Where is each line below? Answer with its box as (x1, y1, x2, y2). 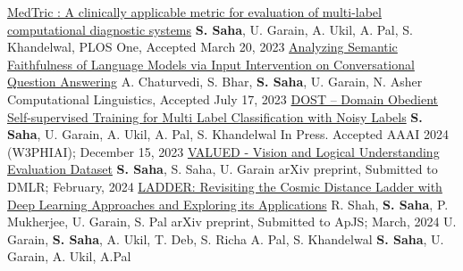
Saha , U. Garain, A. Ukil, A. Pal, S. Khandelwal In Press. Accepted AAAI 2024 (7, 125, 449, 144)
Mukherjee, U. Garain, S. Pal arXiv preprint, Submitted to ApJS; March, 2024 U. (7, 212, 457, 231)
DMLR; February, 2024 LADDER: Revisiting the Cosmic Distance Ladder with (7, 177, 442, 195)
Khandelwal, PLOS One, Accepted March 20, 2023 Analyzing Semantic (7, 37, 398, 56)
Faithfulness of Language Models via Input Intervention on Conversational (7, 54, 415, 73)
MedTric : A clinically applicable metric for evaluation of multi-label (7, 3, 382, 21)
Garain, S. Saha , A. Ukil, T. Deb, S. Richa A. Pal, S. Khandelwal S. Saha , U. (7, 229, 444, 248)
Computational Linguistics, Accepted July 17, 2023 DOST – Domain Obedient (7, 89, 439, 108)
